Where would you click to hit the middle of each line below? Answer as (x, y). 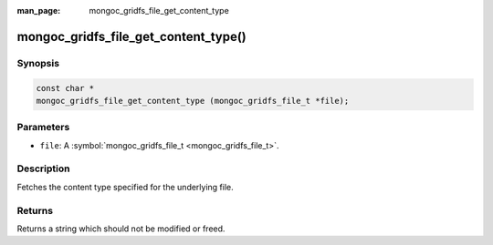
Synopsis (38, 63)
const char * (65, 88)
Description (43, 168)
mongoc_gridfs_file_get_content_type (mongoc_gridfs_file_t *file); (193, 101)
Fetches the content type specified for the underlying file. (126, 187)
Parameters (43, 128)
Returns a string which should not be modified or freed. (121, 229)
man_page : (39, 10)
